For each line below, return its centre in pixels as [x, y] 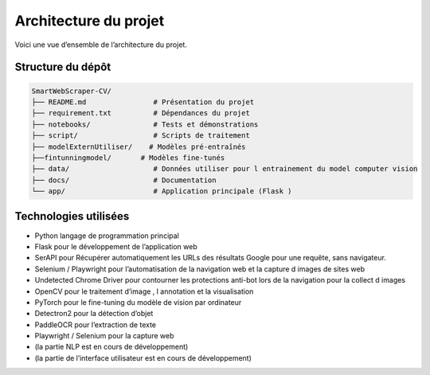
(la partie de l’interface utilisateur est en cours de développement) [143, 357]
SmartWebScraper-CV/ [71, 91]
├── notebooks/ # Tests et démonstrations [145, 124]
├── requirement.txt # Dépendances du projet [141, 113]
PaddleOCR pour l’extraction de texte [96, 324]
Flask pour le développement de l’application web [116, 246]
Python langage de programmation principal [107, 236]
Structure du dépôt [63, 67]
